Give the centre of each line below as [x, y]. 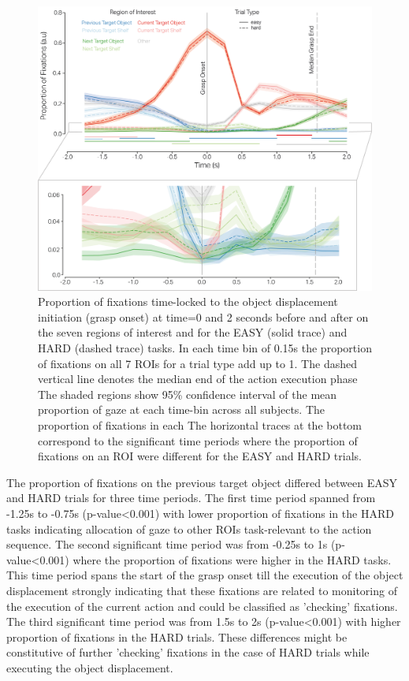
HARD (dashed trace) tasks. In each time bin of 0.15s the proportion [205, 348]
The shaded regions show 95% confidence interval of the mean [188, 394]
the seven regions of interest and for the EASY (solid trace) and [193, 332]
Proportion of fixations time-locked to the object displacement [188, 301]
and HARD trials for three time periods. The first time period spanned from [191, 498]
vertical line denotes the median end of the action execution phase [198, 379]
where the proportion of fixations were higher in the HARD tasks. [232, 559]
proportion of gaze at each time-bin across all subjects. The [182, 409]
